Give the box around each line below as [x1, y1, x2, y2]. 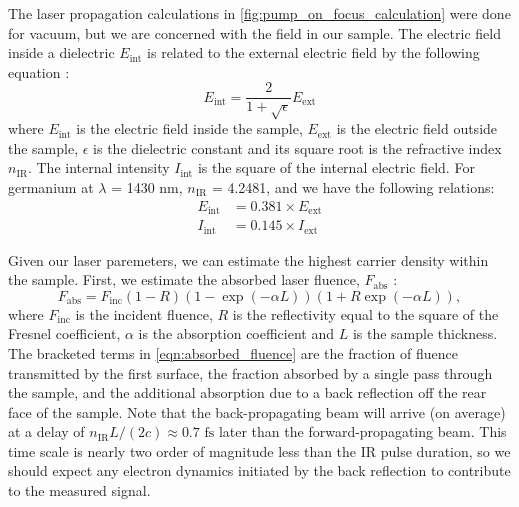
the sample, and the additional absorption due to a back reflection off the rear [8, 382, 487, 403]
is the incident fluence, [75, 303, 213, 324]
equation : [8, 61, 70, 82]
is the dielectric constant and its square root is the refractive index [93, 137, 502, 158]
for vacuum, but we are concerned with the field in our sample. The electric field [8, 22, 501, 43]
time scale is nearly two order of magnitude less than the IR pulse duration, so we [8, 440, 511, 461]
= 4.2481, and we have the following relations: [211, 176, 495, 197]
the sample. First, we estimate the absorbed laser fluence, [8, 269, 360, 290]
